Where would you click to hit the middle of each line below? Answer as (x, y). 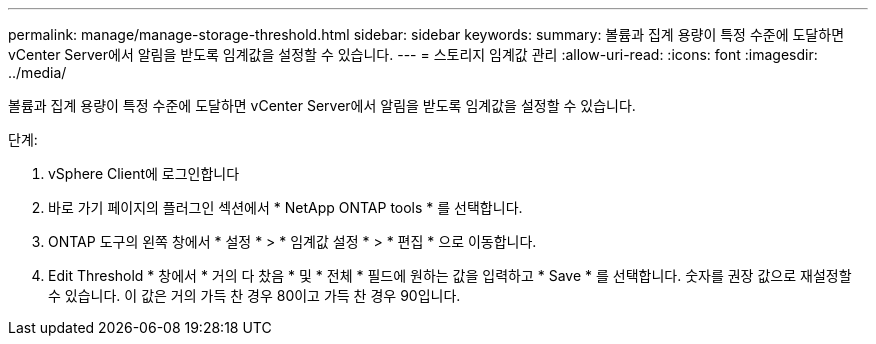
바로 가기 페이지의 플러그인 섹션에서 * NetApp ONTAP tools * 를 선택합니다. (285, 207)
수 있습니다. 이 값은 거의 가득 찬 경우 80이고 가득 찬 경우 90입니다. (254, 295)
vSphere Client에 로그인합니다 (144, 173)
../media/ (37, 72)
